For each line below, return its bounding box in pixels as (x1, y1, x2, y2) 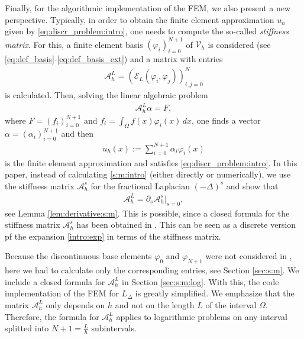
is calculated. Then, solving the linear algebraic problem (5, 89, 208, 101)
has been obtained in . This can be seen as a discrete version (76, 218, 296, 231)
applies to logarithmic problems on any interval (116, 310, 288, 322)
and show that (226, 179, 279, 192)
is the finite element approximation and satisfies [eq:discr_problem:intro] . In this (5, 156, 297, 169)
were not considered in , (205, 250, 292, 262)
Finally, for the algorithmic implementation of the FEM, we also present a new (5, 2, 291, 14)
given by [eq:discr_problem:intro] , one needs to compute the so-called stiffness (5, 25, 289, 37)
